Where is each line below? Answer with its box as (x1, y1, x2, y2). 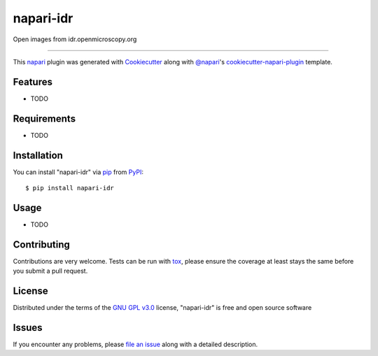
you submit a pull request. (13, 266, 88, 276)
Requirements (13, 113, 76, 124)
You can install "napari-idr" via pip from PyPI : (13, 168, 143, 176)
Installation (13, 149, 63, 161)
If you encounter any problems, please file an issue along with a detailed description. (13, 340, 258, 349)
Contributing (13, 238, 70, 250)
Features (13, 76, 52, 87)
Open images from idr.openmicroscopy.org (13, 35, 137, 43)
